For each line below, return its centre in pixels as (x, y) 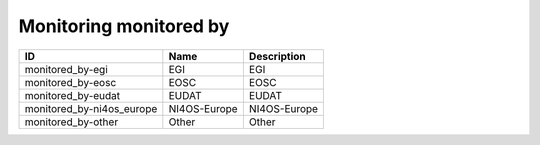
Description (277, 56)
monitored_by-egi (66, 69)
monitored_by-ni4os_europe (91, 108)
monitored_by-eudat (72, 95)
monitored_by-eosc (70, 82)
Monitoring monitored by (124, 26)
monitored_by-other (71, 122)
